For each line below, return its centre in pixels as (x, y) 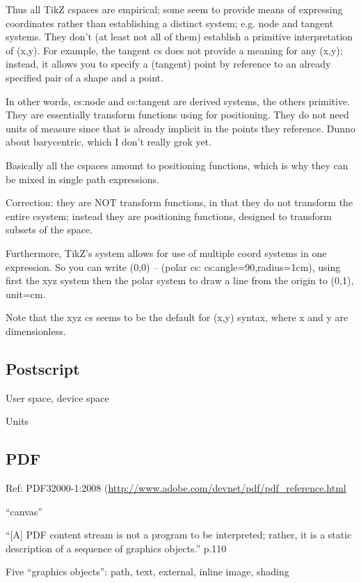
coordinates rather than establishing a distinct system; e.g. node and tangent (170, 23)
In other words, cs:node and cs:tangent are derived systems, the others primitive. (178, 101)
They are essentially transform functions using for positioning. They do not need (177, 115)
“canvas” (24, 511)
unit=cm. (26, 294)
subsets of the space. (49, 230)
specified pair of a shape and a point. (85, 77)
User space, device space (57, 397)
